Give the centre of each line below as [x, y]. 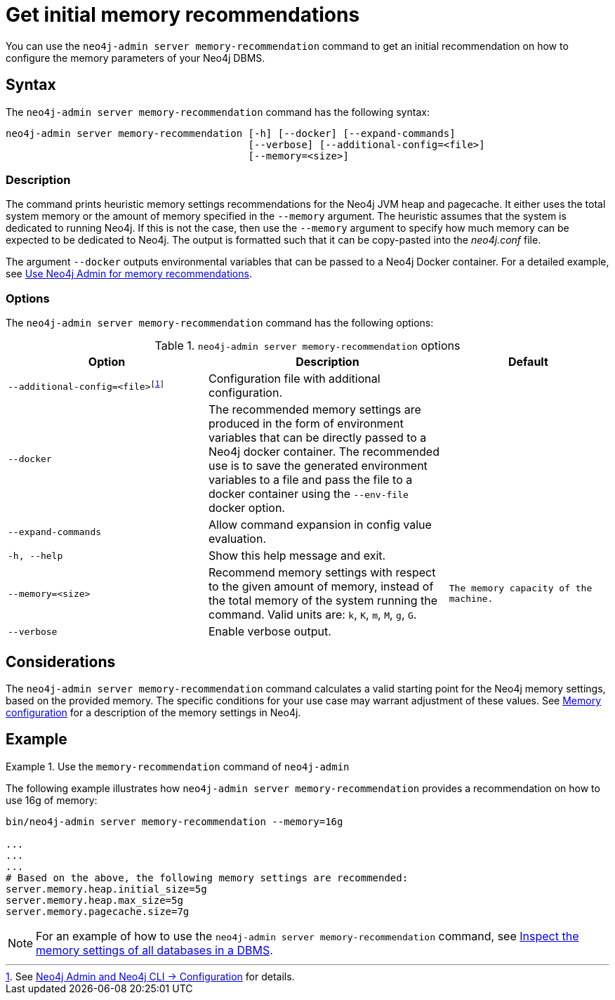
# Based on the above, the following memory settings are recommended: [207, 877]
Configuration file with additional [294, 379]
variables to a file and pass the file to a [310, 480]
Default [528, 362]
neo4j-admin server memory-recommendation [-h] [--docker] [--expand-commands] [231, 133]
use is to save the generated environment [318, 466]
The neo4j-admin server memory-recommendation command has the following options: [220, 323]
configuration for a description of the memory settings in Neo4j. [153, 712]
